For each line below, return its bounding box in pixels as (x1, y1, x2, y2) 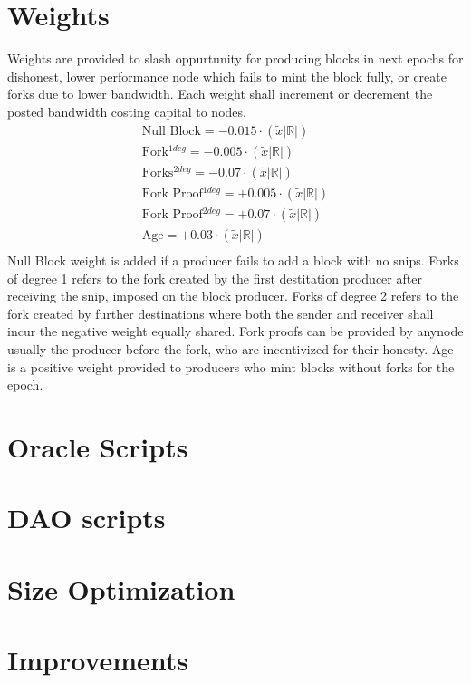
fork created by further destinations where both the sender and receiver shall (7, 303, 434, 322)
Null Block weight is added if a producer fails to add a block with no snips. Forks (7, 251, 459, 270)
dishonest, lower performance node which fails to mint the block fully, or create (7, 66, 447, 85)
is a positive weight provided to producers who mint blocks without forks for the (7, 357, 455, 376)
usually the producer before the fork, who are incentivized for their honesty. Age (7, 340, 454, 358)
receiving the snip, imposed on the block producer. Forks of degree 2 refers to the (7, 286, 459, 305)
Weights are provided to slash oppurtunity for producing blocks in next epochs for (7, 49, 464, 68)
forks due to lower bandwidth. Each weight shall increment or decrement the (7, 84, 433, 103)
